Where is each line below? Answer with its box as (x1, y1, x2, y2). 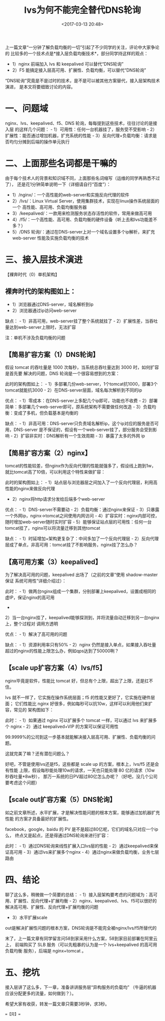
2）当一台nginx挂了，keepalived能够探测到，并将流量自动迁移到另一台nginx (5, 615, 160, 620)
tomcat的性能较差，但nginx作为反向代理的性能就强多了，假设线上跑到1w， (5, 463, 156, 469)
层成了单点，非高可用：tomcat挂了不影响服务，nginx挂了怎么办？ (5, 542, 138, 548)
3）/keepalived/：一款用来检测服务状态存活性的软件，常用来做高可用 (12, 210, 152, 216)
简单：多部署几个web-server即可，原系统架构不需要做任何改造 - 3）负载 (5, 404, 152, 410)
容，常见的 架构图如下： (5, 707, 54, 712)
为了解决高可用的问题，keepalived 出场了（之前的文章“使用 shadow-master (5, 572, 158, 578)
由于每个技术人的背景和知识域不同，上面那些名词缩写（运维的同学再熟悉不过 (5, 175, 160, 181)
